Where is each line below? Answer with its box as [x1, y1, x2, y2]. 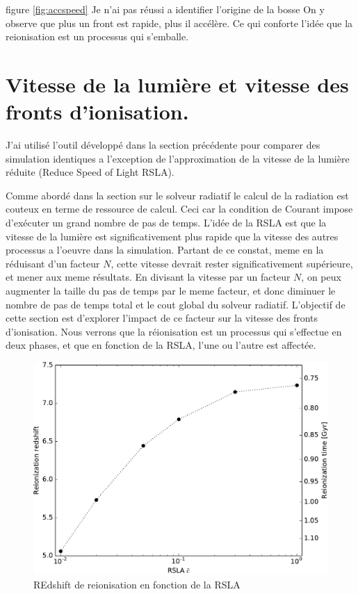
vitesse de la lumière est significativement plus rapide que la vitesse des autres [6, 229, 339, 243]
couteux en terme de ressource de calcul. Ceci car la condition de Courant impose [6, 201, 353, 216]
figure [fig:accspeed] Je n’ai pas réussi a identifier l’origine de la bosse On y [6, 2, 325, 16]
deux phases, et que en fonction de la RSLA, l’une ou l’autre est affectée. [6, 338, 316, 352]
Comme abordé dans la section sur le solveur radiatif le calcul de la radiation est [6, 188, 349, 202]
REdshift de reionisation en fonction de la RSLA [33, 577, 241, 591]
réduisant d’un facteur [6, 256, 100, 270]
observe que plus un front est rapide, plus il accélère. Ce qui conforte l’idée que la [6, 15, 353, 30]
